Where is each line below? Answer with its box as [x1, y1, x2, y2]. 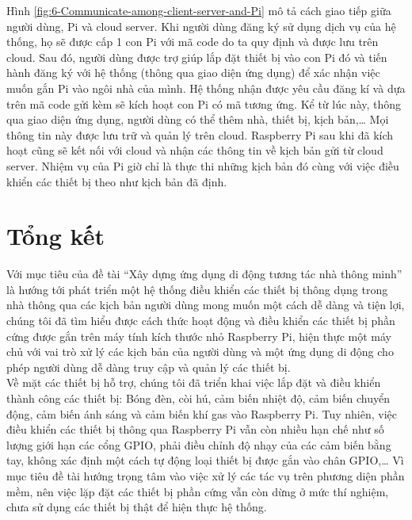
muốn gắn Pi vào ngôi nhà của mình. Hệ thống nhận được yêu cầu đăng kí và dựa [6, 79, 406, 96]
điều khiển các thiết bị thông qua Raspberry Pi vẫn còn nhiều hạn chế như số [6, 421, 384, 438]
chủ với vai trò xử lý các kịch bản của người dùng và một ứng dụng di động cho [6, 343, 394, 360]
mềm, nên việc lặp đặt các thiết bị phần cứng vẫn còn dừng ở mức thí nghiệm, [6, 483, 389, 499]
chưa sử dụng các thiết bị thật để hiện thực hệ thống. [6, 499, 267, 515]
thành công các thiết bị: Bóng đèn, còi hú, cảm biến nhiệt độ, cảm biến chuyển [6, 390, 390, 406]
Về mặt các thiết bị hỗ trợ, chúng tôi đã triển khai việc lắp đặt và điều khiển [6, 374, 381, 391]
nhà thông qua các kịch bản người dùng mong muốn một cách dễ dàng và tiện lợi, [6, 296, 405, 313]
